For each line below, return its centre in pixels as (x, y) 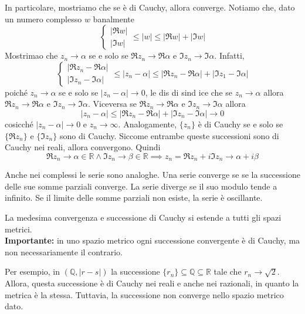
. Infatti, (229, 55)
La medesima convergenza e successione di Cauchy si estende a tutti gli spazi (143, 217)
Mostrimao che (31, 55)
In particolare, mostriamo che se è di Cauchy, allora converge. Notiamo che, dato (150, 7)
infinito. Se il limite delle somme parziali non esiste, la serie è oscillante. (134, 197)
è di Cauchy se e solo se (240, 124)
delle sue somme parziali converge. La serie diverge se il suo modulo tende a (141, 186)
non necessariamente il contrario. (64, 251)
